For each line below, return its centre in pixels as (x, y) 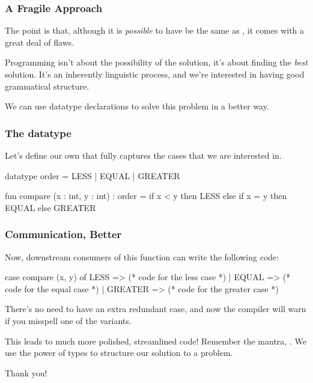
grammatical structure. (47, 86)
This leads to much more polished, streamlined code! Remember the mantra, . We (156, 341)
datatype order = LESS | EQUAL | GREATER (93, 175)
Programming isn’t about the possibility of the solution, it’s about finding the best (156, 62)
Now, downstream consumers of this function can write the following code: (142, 256)
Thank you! (26, 372)
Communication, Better (63, 234)
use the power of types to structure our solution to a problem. (119, 353)
